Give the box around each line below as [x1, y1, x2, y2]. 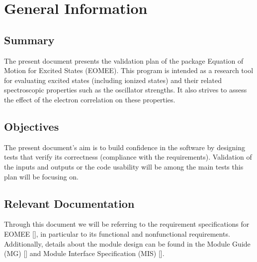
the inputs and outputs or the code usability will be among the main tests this [4, 161, 244, 172]
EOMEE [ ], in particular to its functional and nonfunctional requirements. [4, 228, 230, 239]
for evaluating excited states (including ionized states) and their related [4, 75, 222, 85]
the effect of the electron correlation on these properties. [4, 94, 175, 104]
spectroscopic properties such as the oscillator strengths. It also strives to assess [4, 85, 247, 95]
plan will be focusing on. [4, 171, 79, 181]
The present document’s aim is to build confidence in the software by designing [4, 142, 246, 152]
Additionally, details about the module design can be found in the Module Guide [4, 238, 251, 249]
